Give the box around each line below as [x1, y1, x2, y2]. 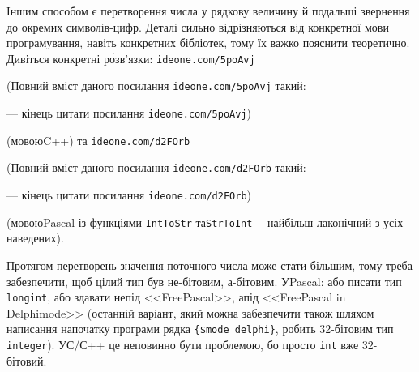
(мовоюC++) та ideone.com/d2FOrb [6, 131, 190, 148]
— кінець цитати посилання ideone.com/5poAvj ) [6, 105, 251, 122]
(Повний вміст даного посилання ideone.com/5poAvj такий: [6, 77, 306, 94]
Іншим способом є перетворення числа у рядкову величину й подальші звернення [6, 2, 410, 19]
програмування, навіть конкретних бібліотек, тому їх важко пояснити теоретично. [6, 34, 410, 51]
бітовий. [6, 352, 47, 369]
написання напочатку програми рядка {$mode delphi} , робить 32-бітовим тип [6, 320, 394, 337]
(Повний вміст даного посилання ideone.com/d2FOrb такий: [6, 159, 306, 176]
